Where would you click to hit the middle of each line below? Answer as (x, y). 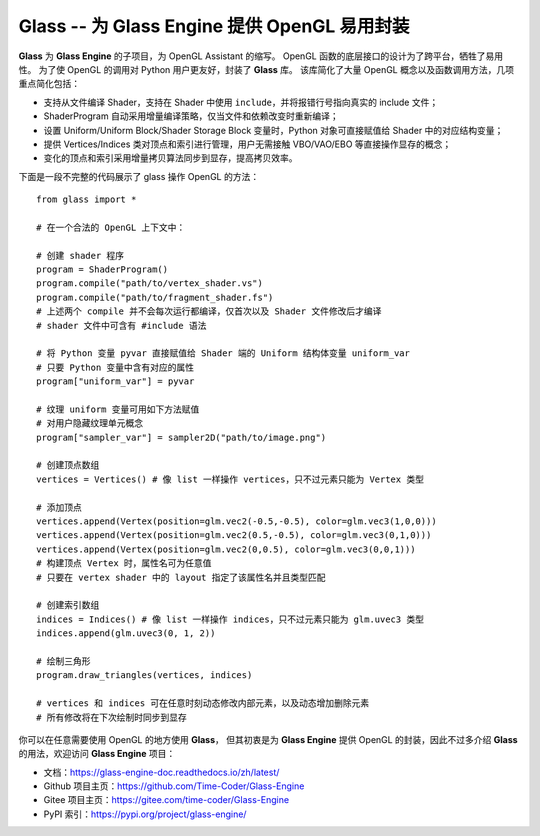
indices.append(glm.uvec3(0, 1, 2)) (126, 633)
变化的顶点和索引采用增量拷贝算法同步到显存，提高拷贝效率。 (170, 158)
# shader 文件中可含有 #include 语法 (121, 325)
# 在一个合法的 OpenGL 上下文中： (111, 227)
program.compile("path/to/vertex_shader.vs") (150, 283)
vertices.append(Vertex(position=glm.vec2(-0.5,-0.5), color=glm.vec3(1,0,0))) (236, 521)
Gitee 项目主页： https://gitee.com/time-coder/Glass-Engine (166, 800)
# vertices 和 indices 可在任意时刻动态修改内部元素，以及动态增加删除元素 (203, 703)
